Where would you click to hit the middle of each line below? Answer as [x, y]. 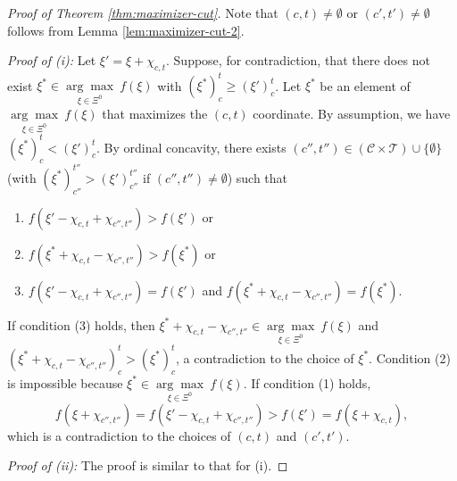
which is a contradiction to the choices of [119, 435]
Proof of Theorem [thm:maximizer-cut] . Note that [143, 12]
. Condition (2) [410, 357]
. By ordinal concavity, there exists [191, 147]
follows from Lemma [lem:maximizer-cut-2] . [126, 30]
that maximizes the [155, 114]
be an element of [365, 85]
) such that [258, 177]
